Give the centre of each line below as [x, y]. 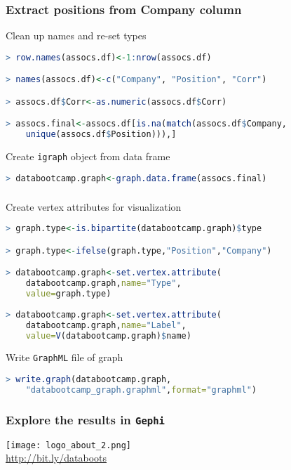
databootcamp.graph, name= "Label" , [106, 325]
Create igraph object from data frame [88, 156]
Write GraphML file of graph [65, 357]
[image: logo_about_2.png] [68, 445]
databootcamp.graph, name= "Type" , [103, 283]
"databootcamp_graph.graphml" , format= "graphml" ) [141, 390]
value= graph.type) [68, 294]
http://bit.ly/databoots [56, 458]
